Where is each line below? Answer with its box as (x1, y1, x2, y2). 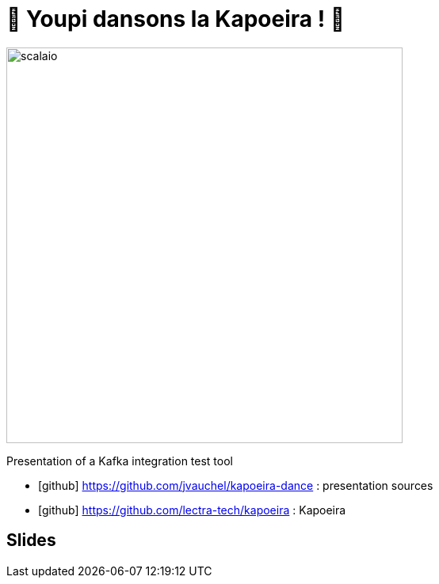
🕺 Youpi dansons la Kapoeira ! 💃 (6, 6, 345, 32)
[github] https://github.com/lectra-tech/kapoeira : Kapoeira (38, 502, 346, 517)
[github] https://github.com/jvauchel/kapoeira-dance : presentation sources (38, 478, 433, 492)
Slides (6, 530, 56, 551)
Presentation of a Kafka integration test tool (6, 453, 233, 468)
